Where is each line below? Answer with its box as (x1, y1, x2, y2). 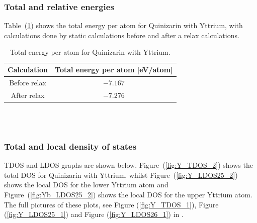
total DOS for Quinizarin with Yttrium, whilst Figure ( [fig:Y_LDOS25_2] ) (4, 169, 238, 180)
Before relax (9, 77, 46, 87)
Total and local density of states (4, 140, 137, 152)
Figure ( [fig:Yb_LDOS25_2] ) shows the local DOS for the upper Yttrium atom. (4, 189, 252, 199)
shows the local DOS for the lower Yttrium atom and (4, 179, 168, 190)
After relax (11, 89, 45, 100)
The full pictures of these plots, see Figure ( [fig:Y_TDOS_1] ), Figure (4, 199, 219, 209)
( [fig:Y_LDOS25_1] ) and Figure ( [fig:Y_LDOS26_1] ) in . (4, 209, 184, 219)
